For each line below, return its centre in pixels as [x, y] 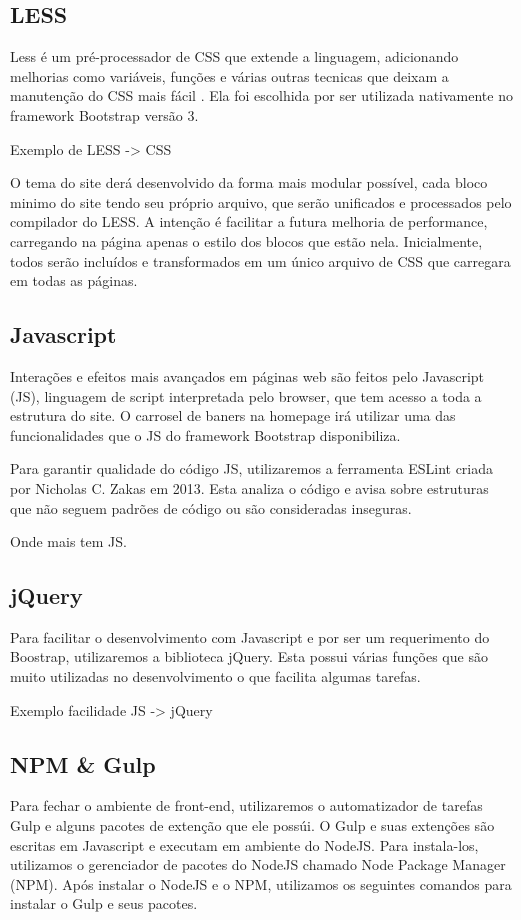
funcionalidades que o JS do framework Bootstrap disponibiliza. [205, 434]
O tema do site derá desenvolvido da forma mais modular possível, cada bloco [249, 182]
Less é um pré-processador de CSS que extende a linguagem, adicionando [234, 56]
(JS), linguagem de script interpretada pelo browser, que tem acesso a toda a [246, 395]
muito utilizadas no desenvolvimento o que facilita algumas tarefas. [215, 676]
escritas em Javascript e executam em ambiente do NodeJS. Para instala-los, [244, 844]
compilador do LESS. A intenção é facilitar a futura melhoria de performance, [249, 221]
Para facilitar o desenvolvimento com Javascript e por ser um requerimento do [250, 636]
